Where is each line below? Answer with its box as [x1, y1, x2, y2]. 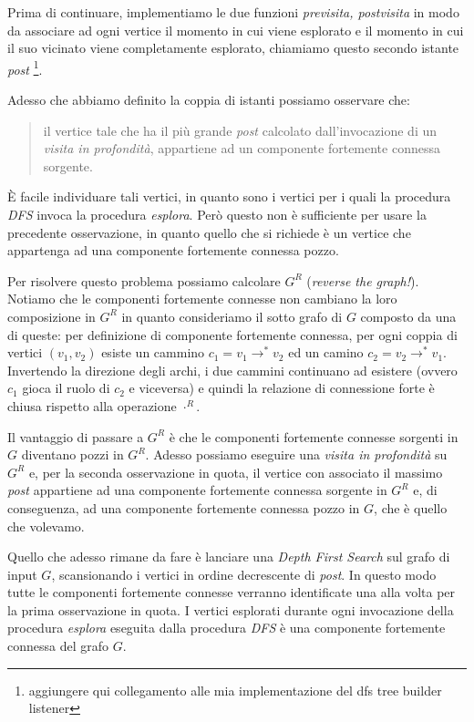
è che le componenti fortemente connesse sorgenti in [169, 427, 459, 446]
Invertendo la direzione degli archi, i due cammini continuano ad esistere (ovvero [7, 360, 458, 379]
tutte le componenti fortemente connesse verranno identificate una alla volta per [7, 583, 456, 602]
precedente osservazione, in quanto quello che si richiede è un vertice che [7, 222, 411, 242]
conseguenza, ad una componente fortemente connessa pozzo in [7, 498, 360, 517]
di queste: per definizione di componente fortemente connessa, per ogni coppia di [7, 325, 458, 344]
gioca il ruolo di [22, 378, 110, 397]
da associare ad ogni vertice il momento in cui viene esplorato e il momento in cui [7, 20, 464, 39]
